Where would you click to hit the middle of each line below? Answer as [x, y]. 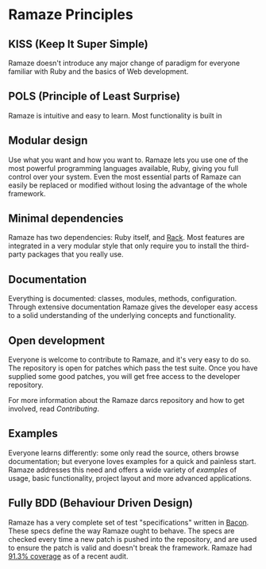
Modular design [48, 141]
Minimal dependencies [66, 219]
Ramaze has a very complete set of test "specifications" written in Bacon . [129, 522]
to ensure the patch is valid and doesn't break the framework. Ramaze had [130, 548]
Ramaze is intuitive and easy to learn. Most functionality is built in [115, 115]
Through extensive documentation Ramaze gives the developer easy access [133, 307]
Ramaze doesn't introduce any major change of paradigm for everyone [124, 63]
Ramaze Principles [71, 15]
